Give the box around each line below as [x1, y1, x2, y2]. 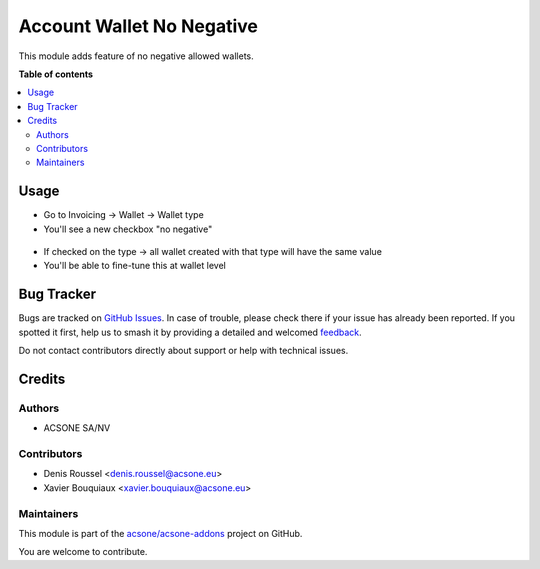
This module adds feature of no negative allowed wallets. [18, 50, 254, 62]
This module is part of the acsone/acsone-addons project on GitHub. [18, 527, 303, 539]
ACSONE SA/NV [43, 422, 111, 434]
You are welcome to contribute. [18, 546, 148, 558]
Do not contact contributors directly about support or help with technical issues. [18, 345, 349, 357]
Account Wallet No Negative [18, 15, 259, 37]
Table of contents [18, 68, 94, 80]
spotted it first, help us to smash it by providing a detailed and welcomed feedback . [18, 326, 362, 338]
